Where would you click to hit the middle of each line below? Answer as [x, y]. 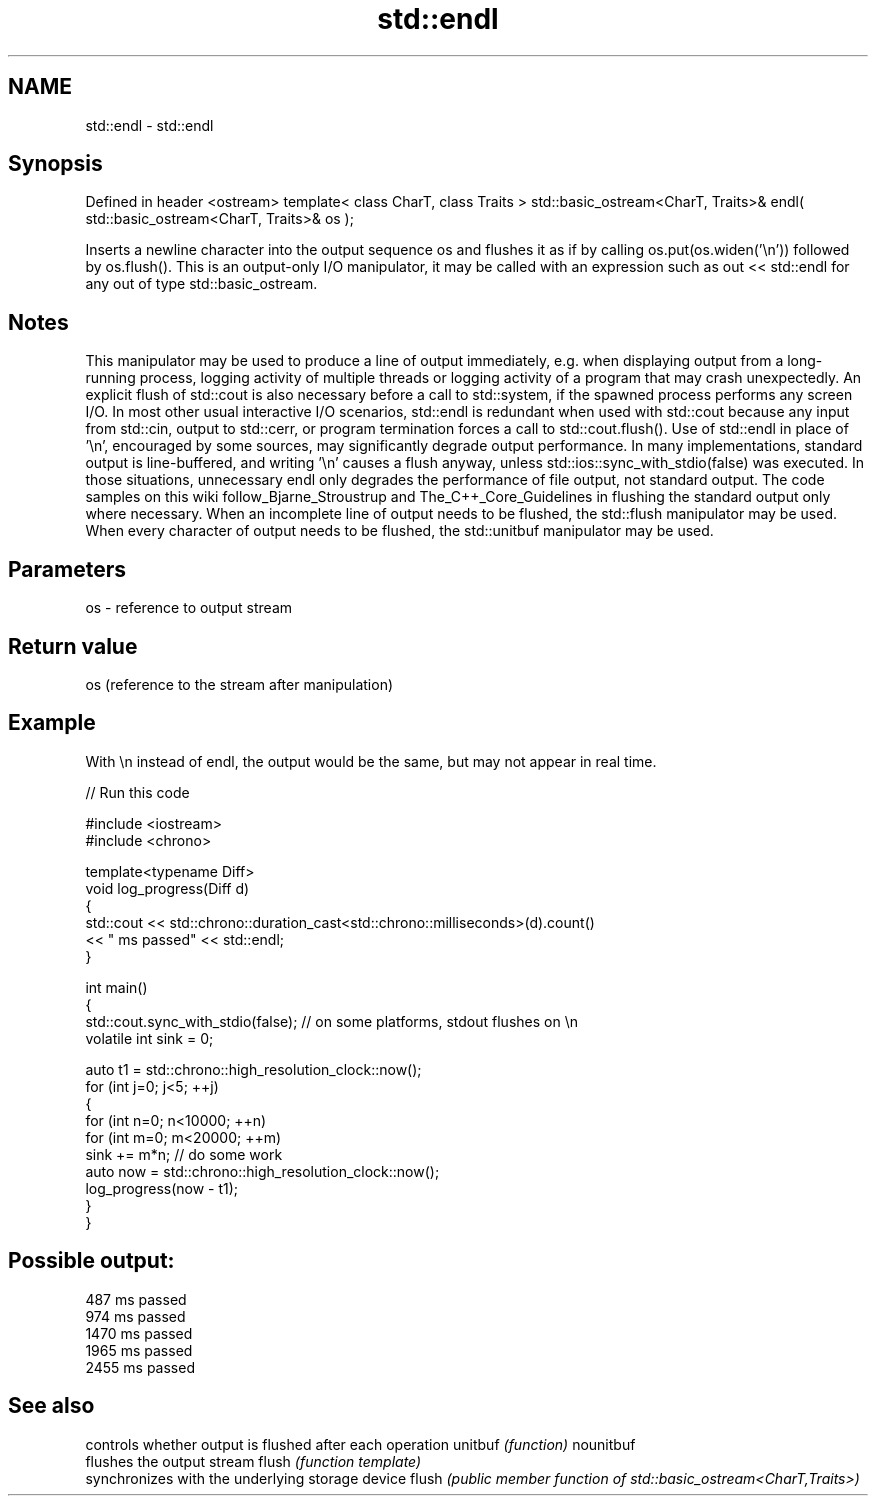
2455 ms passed [140, 1367]
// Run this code [137, 792]
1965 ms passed [139, 1350]
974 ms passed [135, 1316]
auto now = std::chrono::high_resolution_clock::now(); [262, 1171]
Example [52, 723]
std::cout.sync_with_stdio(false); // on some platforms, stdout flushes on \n [331, 1021]
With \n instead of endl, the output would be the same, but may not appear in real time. [371, 761]
